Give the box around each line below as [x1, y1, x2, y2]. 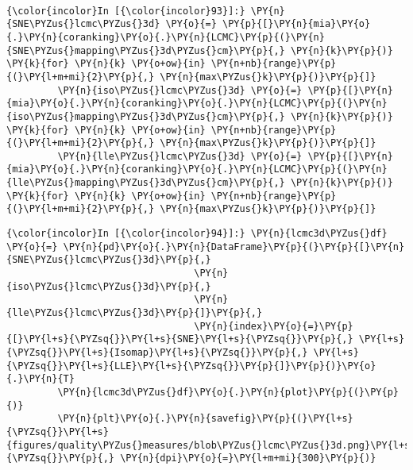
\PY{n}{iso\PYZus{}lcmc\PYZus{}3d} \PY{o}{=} [57, 84, 303, 96]
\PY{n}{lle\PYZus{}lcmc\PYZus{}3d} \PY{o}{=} [57, 150, 303, 162]
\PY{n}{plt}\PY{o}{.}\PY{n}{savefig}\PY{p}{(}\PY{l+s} [57, 413, 353, 425]
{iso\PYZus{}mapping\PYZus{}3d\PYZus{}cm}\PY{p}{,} [6, 110, 285, 122]
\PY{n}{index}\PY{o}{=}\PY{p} [194, 320, 353, 332]
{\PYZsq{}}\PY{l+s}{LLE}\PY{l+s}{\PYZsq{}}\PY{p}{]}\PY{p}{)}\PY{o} [6, 360, 376, 372]
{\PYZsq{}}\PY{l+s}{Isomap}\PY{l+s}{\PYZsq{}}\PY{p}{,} [6, 347, 308, 358]
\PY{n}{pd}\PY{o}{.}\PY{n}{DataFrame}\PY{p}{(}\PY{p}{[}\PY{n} [63, 241, 405, 252]
